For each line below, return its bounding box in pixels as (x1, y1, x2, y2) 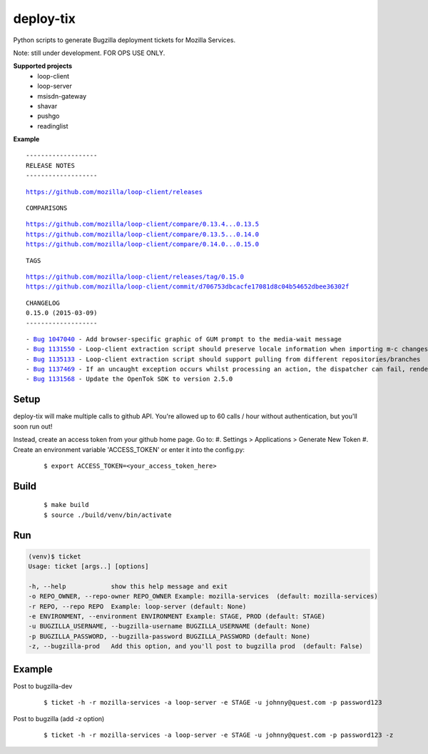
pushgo (37, 111, 60, 121)
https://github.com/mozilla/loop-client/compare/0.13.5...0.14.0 (26, 230, 260, 238)
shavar (37, 101, 58, 110)
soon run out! (13, 422, 53, 431)
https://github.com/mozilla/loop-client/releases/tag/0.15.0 (26, 272, 244, 281)
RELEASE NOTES (26, 161, 75, 169)
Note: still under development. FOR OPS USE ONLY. (13, 49, 165, 57)
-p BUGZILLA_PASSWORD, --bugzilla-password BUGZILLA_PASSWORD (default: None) (28, 632, 310, 640)
